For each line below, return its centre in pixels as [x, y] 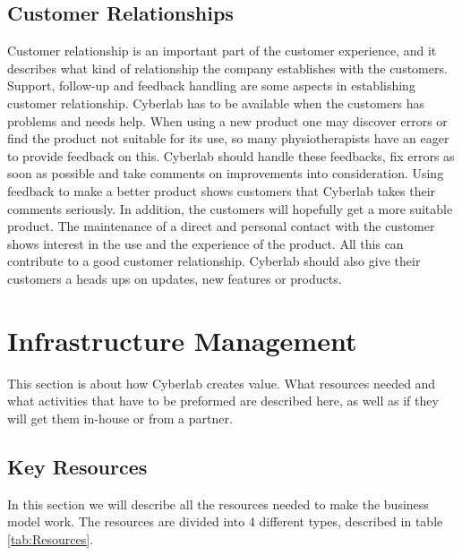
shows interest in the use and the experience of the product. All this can [205, 243]
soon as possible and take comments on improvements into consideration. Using [226, 173]
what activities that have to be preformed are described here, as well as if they [223, 401]
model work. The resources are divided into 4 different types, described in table [225, 521]
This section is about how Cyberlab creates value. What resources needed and [222, 383]
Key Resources [77, 466]
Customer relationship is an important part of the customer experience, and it [222, 51]
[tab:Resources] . [51, 538]
